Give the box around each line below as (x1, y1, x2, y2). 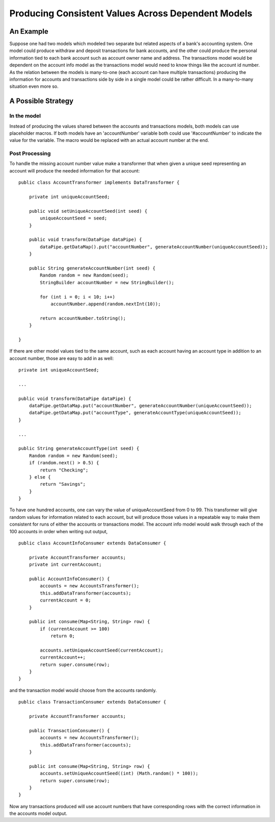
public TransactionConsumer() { (29, 728, 110, 733)
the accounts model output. (9, 810, 67, 816)
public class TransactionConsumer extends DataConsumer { (18, 699, 167, 705)
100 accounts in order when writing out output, (9, 528, 108, 534)
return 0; (50, 633, 75, 639)
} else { (29, 474, 51, 480)
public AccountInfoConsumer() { (29, 576, 110, 582)
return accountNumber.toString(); (40, 315, 126, 321)
